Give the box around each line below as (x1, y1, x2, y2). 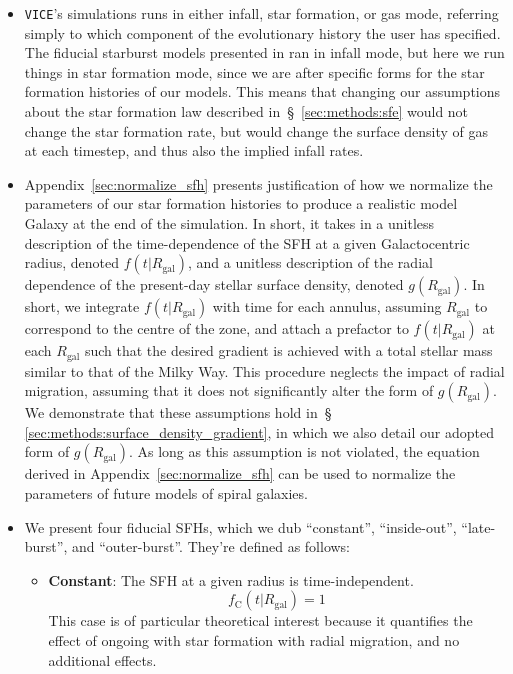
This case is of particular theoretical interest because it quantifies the (48, 610, 473, 631)
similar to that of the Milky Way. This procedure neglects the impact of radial (24, 360, 505, 381)
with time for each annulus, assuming (212, 296, 442, 317)
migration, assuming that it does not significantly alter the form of (24, 380, 434, 401)
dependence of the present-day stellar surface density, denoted (24, 274, 404, 295)
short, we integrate (24, 296, 140, 317)
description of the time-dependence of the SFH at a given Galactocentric (24, 232, 470, 253)
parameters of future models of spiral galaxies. (24, 483, 308, 504)
